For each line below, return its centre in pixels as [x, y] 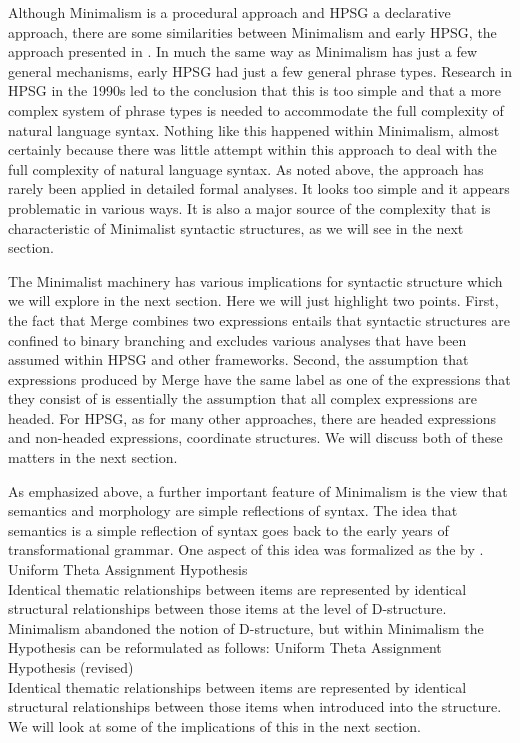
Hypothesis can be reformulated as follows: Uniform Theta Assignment [225, 647]
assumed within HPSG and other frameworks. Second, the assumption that [238, 359]
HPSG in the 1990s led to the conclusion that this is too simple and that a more [255, 90]
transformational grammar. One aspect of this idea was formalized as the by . [246, 549]
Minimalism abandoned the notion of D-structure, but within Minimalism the [246, 627]
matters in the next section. [93, 457]
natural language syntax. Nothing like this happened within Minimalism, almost [254, 129]
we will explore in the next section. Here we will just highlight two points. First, [253, 300]
